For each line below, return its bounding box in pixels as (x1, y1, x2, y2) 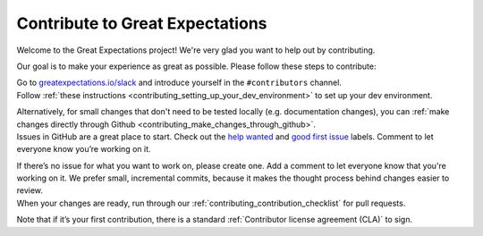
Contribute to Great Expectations (16, 13, 267, 33)
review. (16, 185, 44, 196)
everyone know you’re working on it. (16, 144, 151, 155)
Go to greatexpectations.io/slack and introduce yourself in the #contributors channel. (16, 77, 342, 88)
